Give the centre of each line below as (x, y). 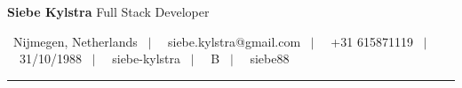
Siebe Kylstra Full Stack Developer (108, 11)
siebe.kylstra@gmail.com (234, 41)
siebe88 (270, 59)
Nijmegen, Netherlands (75, 41)
